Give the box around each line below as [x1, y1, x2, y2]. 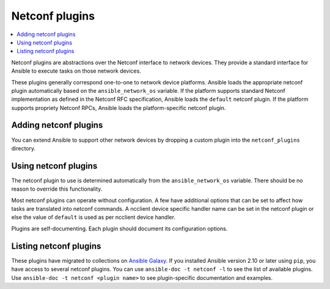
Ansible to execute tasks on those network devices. [11, 67, 142, 75]
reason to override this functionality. [11, 185, 103, 192]
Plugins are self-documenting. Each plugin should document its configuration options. [11, 225, 228, 232]
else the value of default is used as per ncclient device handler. [11, 214, 175, 221]
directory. [11, 144, 36, 152]
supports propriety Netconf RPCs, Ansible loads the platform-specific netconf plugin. [11, 104, 226, 111]
